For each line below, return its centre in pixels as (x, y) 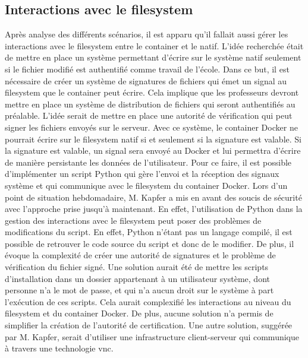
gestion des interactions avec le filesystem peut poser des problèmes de (133, 220)
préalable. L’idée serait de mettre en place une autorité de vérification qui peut (149, 115)
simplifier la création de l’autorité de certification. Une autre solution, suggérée (149, 325)
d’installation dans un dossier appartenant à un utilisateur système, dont (137, 278)
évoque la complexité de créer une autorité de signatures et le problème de (140, 255)
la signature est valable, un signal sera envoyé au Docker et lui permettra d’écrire (153, 151)
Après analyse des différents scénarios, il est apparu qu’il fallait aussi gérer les (147, 34)
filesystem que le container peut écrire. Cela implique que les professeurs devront (152, 92)
